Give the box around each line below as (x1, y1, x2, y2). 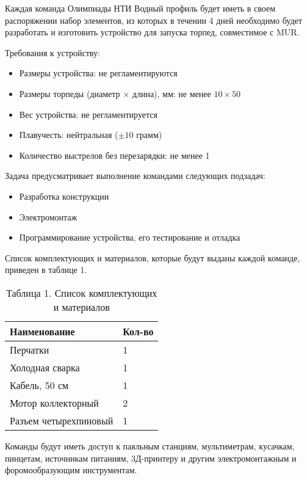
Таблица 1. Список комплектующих (6, 285, 157, 300)
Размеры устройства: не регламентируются (19, 67, 178, 79)
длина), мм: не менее (132, 87, 211, 100)
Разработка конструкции (19, 189, 109, 202)
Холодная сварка (10, 360, 80, 374)
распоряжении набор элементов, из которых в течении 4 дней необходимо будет (5, 13, 302, 26)
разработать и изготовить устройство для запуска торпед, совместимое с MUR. (5, 26, 300, 38)
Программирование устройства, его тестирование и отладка (19, 231, 240, 244)
